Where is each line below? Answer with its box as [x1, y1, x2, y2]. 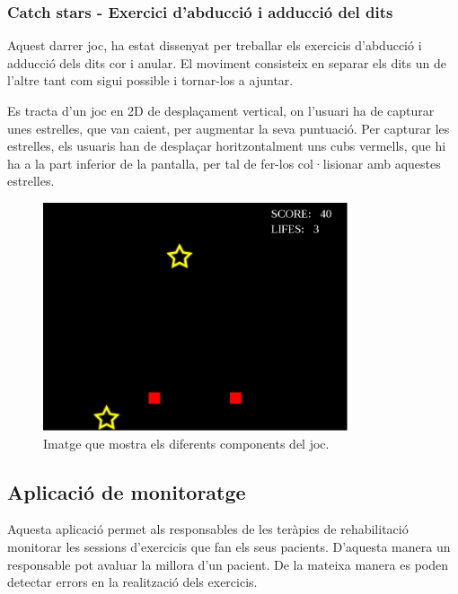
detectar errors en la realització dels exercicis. [7, 572, 258, 591]
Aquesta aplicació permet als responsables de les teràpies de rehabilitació [7, 520, 409, 538]
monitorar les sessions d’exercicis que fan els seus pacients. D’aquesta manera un [7, 537, 451, 556]
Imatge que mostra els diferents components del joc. [43, 433, 330, 452]
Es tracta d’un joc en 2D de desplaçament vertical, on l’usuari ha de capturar [7, 101, 435, 119]
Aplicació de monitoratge [7, 477, 246, 505]
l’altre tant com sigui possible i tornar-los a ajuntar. [7, 71, 294, 90]
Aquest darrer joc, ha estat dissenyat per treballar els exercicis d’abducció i [7, 36, 422, 55]
